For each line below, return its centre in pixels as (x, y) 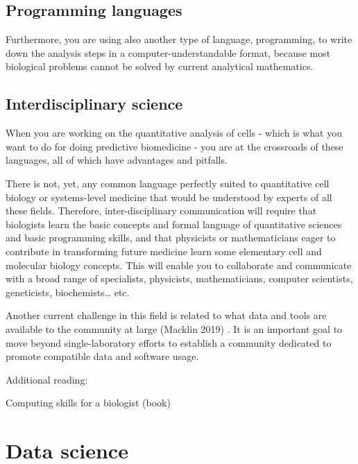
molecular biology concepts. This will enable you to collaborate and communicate (179, 265)
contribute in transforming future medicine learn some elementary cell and (164, 251)
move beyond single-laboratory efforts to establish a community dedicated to (169, 342)
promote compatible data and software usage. (102, 356)
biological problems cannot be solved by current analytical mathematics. (160, 66)
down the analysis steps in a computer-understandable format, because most (168, 52)
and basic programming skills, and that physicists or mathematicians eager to (171, 238)
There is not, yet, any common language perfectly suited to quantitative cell (168, 183)
